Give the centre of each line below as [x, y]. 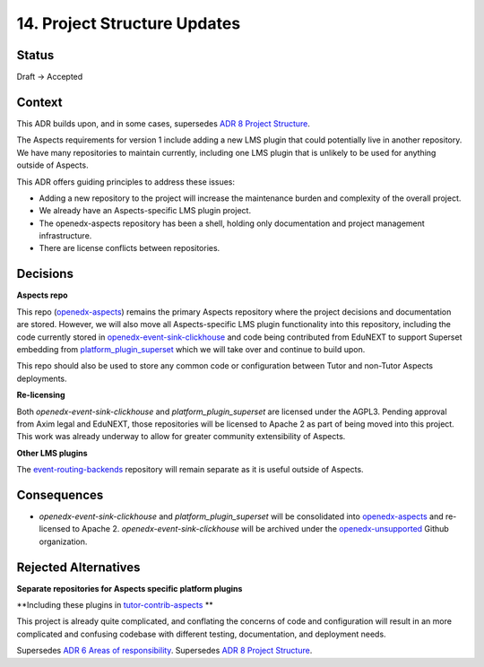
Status [35, 55]
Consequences [60, 494]
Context [39, 102]
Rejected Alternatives [78, 567]
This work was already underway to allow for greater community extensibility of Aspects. [181, 437]
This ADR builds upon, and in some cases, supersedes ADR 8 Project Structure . [164, 123]
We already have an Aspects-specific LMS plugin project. [145, 211]
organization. [63, 541]
